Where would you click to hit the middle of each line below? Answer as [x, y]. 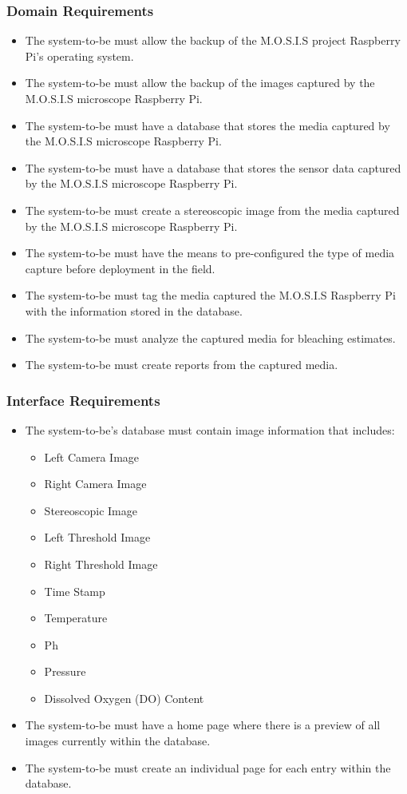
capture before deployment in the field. [120, 268]
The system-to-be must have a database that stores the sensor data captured [213, 167]
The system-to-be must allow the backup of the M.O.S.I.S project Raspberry [213, 40]
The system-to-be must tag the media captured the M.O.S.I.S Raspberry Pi [210, 295]
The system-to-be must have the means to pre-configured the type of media [210, 253]
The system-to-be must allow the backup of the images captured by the [200, 83]
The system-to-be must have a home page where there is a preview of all [203, 725]
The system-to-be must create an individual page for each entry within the [208, 767]
